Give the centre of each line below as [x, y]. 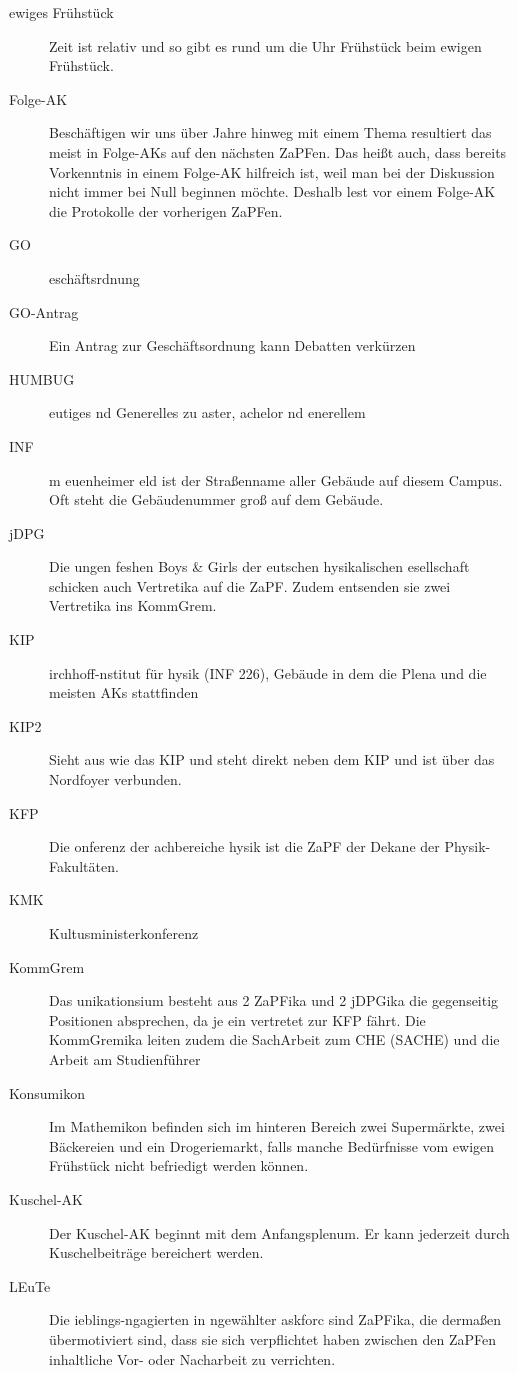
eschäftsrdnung [94, 277]
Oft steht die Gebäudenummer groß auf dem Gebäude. [216, 499]
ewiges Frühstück [61, 12]
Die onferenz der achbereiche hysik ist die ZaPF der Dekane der [244, 846]
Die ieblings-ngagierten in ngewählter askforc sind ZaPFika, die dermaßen [275, 1319]
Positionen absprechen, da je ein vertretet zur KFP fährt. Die [237, 1019]
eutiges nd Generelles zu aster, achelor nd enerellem [207, 412]
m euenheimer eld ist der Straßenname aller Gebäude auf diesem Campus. [276, 479]
